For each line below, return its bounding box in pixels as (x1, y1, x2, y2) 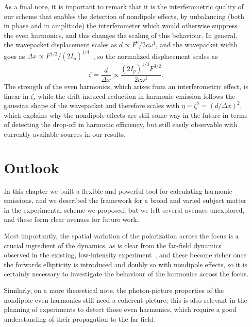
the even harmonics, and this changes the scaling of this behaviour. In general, (4, 30, 237, 40)
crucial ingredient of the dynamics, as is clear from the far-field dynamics (4, 240, 221, 250)
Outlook (4, 157, 59, 177)
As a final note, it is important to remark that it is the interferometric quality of (4, 1, 244, 11)
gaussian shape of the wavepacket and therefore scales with (4, 100, 180, 110)
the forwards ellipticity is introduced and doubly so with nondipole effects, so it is (4, 259, 248, 269)
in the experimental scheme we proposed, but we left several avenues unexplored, (4, 204, 245, 215)
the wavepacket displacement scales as (4, 39, 117, 50)
